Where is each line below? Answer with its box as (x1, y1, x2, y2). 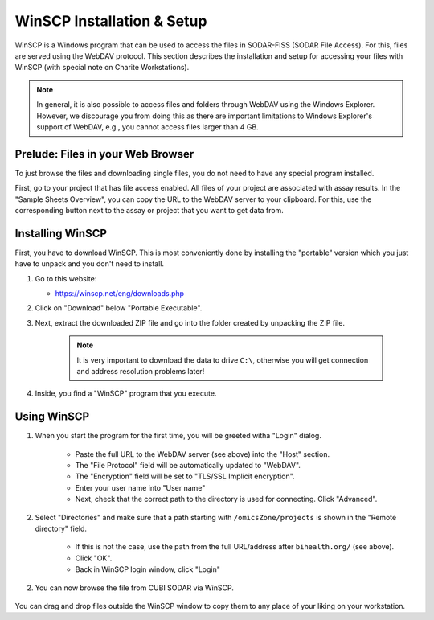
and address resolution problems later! (76, 367, 205, 376)
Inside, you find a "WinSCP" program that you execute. (35, 388, 217, 398)
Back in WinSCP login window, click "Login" (75, 565, 220, 574)
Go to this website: (35, 273, 97, 283)
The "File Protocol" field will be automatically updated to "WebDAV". (75, 461, 301, 470)
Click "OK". (75, 553, 113, 563)
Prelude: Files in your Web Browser (14, 147, 194, 161)
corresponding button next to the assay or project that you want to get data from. (14, 205, 285, 215)
